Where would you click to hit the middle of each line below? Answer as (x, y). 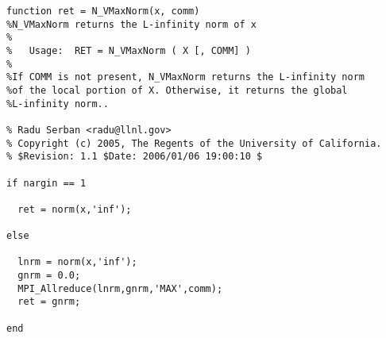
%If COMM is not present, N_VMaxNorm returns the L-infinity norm (186, 77)
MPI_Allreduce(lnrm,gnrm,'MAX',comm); (120, 288)
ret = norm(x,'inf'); (75, 209)
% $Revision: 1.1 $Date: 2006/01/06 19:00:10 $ (135, 157)
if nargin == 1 (46, 183)
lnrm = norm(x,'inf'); (77, 262)
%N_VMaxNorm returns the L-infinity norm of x (131, 24)
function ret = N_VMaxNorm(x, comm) (103, 11)
